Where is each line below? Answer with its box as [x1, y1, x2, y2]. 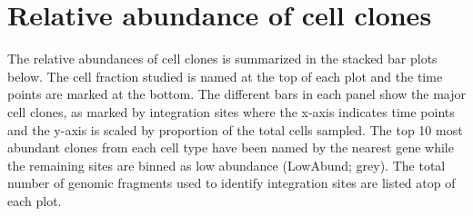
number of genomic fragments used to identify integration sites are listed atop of [7, 173, 456, 192]
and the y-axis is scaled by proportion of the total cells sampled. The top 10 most [7, 120, 463, 139]
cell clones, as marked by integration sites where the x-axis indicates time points [7, 102, 455, 121]
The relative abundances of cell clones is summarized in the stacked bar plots [7, 49, 438, 68]
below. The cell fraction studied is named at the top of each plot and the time [7, 66, 443, 85]
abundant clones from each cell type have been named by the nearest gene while [7, 138, 454, 157]
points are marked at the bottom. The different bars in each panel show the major [7, 84, 467, 103]
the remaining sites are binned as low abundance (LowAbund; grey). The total [7, 155, 446, 174]
